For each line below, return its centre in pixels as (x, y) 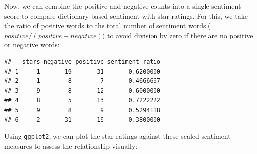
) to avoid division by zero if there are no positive (178, 35)
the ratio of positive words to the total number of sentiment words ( (108, 25)
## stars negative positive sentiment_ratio (82, 61)
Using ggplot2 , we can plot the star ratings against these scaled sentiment (118, 136)
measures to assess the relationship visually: (71, 145)
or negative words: (32, 45)
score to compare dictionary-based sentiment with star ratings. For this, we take (126, 16)
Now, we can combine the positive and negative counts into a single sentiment (123, 6)
